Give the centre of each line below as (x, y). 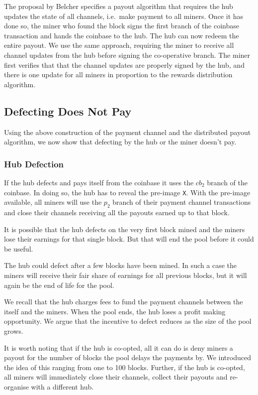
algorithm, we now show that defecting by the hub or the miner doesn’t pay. (120, 142)
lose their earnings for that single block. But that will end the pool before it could (129, 239)
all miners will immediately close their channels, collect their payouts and (116, 377)
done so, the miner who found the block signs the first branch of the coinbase (122, 26)
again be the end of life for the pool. (59, 285)
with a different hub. (62, 386)
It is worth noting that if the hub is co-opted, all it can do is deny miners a (119, 347)
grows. (14, 330)
